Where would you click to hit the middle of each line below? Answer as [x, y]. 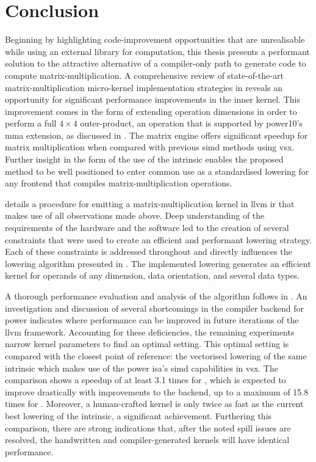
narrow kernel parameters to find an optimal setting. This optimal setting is [147, 344]
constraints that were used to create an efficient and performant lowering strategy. [159, 239]
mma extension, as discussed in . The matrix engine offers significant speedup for [156, 135]
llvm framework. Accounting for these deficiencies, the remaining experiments [150, 332]
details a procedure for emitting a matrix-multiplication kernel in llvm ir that [150, 203]
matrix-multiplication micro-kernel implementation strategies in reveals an [144, 87]
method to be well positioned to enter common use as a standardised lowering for [157, 171]
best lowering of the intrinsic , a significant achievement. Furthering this [138, 415]
